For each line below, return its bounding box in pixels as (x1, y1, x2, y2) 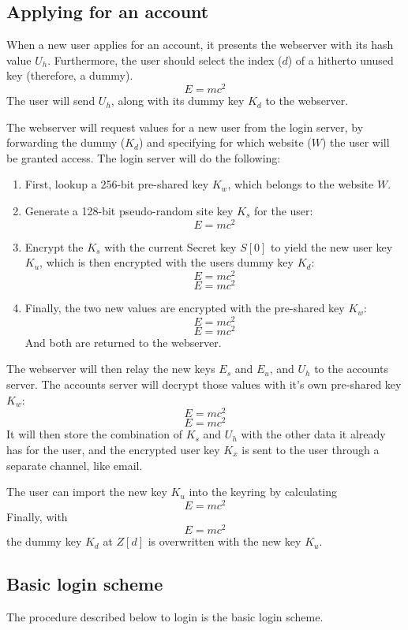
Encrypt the (24, 238, 84, 255)
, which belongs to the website (227, 176, 374, 192)
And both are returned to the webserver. (24, 334, 222, 350)
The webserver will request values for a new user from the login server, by (6, 118, 364, 135)
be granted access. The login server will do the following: (6, 149, 281, 166)
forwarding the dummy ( (6, 134, 125, 151)
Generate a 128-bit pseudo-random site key (24, 203, 234, 219)
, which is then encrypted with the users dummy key (39, 254, 294, 270)
